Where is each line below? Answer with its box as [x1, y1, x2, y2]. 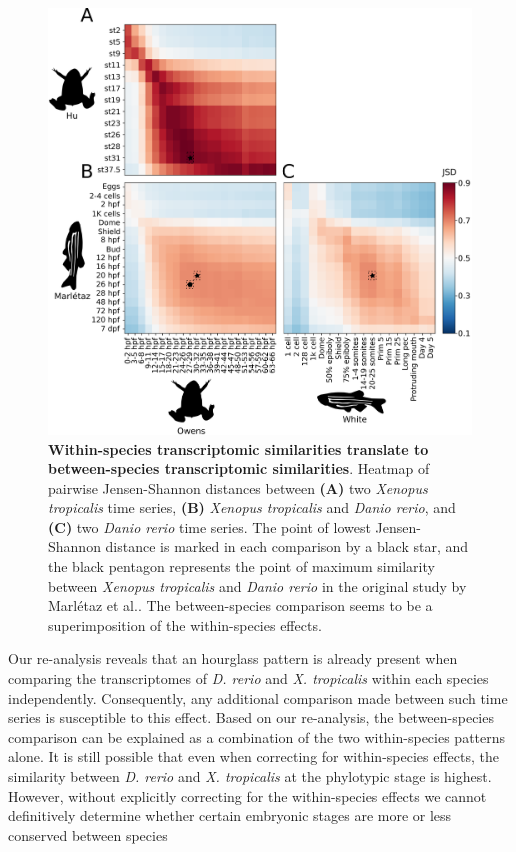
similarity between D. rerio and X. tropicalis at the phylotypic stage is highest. [8, 766, 492, 786]
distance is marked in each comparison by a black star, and [105, 536, 469, 557]
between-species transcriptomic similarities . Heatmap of [48, 458, 430, 479]
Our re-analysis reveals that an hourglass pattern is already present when [8, 648, 458, 669]
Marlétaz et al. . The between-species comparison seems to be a [48, 595, 433, 616]
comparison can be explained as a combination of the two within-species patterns [8, 726, 506, 747]
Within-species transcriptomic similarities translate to [48, 438, 429, 459]
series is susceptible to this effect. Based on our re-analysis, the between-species [8, 707, 494, 728]
